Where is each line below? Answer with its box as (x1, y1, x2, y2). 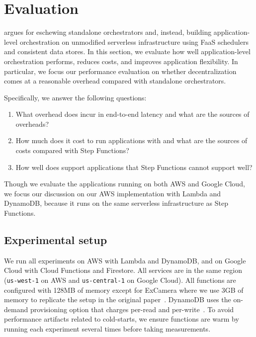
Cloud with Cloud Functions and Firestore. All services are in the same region (4, 265, 242, 275)
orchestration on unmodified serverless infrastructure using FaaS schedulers (19, 36, 249, 47)
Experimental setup (4, 232, 107, 248)
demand (4, 304, 28, 314)
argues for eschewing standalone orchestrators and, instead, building (4, 27, 212, 37)
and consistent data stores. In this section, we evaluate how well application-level (4, 46, 251, 57)
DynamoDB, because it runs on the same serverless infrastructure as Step (4, 198, 228, 208)
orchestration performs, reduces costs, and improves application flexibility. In (4, 56, 238, 66)
